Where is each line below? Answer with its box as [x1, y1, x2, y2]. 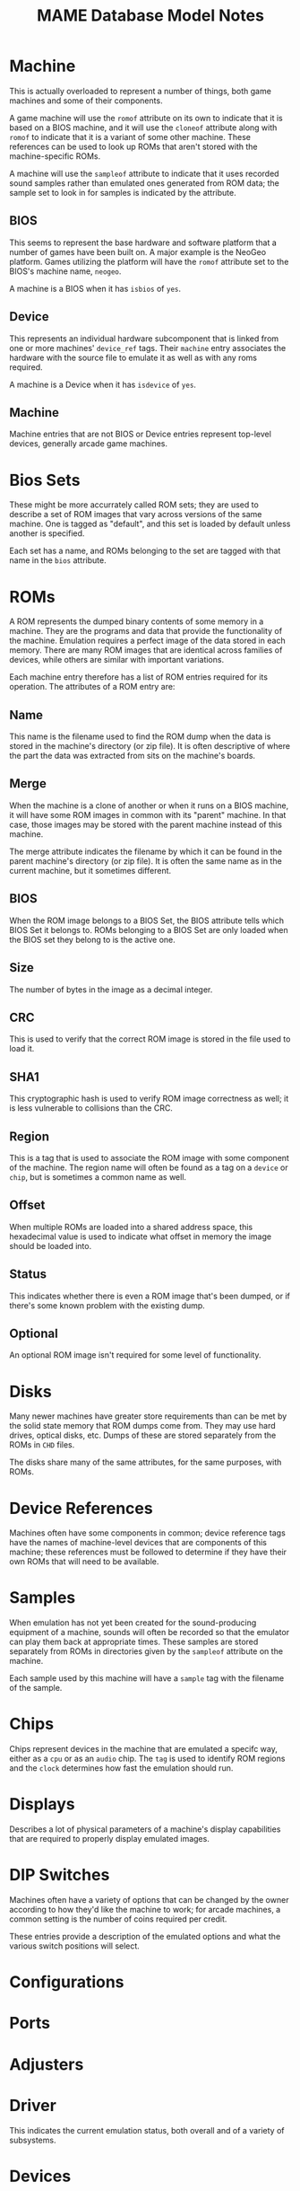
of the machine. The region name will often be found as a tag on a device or [9, 1162, 288, 1173]
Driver [9, 2095, 56, 2116]
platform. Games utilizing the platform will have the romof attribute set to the [9, 256, 289, 267]
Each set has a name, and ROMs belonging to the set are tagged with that [9, 545, 281, 557]
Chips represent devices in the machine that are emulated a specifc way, [9, 1744, 278, 1755]
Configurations [9, 1972, 124, 1993]
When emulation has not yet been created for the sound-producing [9, 1617, 257, 1628]
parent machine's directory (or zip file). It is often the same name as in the [9, 855, 282, 867]
